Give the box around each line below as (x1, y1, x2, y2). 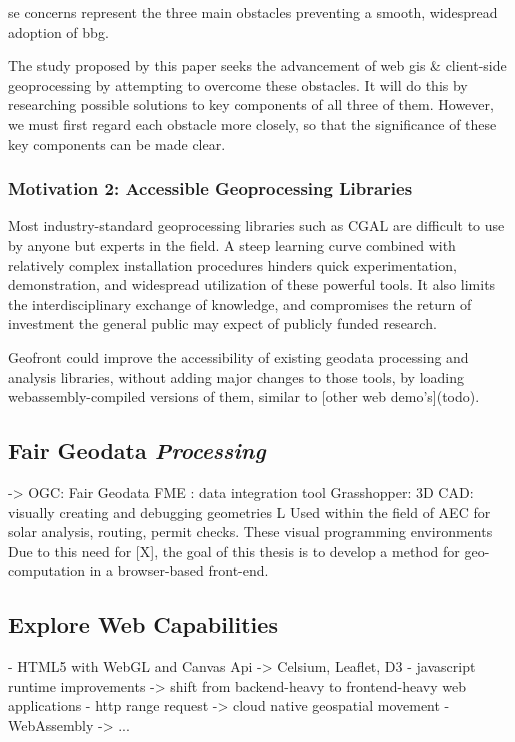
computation (8, 560, 86, 581)
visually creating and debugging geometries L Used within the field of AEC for (8, 501, 491, 522)
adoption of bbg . (8, 21, 109, 42)
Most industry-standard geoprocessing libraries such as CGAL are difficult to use (8, 215, 505, 236)
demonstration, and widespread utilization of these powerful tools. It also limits (8, 274, 496, 295)
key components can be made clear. (8, 133, 226, 154)
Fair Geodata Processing (8, 435, 266, 466)
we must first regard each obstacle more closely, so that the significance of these (8, 113, 497, 134)
